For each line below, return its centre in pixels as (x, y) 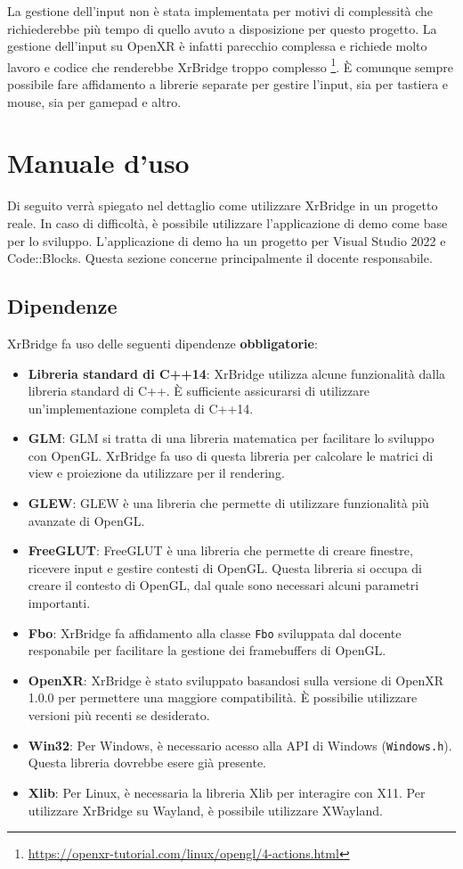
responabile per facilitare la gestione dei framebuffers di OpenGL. (207, 650)
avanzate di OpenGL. (86, 520)
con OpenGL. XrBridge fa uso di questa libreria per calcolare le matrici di (231, 455)
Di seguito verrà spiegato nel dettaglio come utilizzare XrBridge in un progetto (223, 205)
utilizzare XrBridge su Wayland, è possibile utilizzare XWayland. (205, 810)
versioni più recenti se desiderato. (119, 715)
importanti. (59, 603)
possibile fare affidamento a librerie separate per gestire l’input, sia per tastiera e (228, 84)
